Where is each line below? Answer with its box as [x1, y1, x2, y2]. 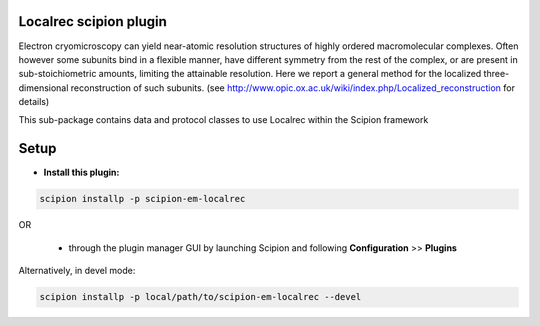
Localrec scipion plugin [18, 13, 167, 30]
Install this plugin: [43, 166, 120, 179]
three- [483, 68, 510, 80]
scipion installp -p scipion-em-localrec [39, 193, 246, 205]
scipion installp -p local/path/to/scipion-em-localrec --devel [39, 291, 362, 303]
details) [18, 96, 50, 108]
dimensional [18, 81, 69, 94]
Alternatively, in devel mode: [18, 265, 136, 277]
